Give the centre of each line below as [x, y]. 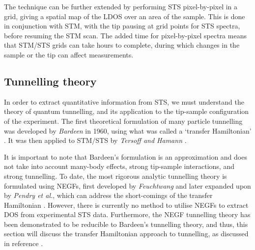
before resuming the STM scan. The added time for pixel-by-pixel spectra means [125, 35]
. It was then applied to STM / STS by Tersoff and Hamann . [95, 140]
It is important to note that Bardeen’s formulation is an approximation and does [126, 156]
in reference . [24, 243]
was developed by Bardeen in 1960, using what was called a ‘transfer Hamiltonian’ [128, 130]
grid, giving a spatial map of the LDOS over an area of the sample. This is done [125, 16]
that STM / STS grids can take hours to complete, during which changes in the [122, 45]
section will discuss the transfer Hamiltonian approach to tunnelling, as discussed [126, 234]
